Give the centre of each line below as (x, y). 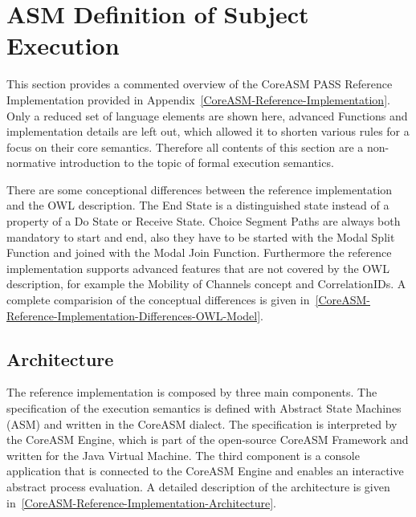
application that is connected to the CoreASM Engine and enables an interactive (205, 471)
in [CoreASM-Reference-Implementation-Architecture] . (141, 502)
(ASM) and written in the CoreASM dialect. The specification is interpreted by (202, 423)
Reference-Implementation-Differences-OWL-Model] (134, 315)
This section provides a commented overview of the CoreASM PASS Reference (200, 84)
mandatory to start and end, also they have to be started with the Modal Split (201, 236)
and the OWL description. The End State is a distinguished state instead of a (198, 205)
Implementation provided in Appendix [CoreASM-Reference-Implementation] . (198, 99)
